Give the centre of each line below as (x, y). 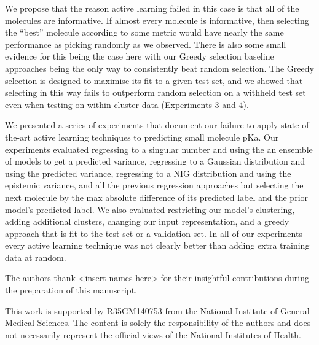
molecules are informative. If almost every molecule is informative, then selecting (157, 20)
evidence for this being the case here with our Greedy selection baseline (140, 56)
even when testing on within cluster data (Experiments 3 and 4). (127, 104)
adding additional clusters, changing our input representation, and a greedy (147, 221)
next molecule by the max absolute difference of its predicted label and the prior (157, 197)
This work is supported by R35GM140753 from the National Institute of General (157, 310)
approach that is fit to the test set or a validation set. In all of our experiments (154, 233)
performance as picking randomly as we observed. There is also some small (146, 44)
